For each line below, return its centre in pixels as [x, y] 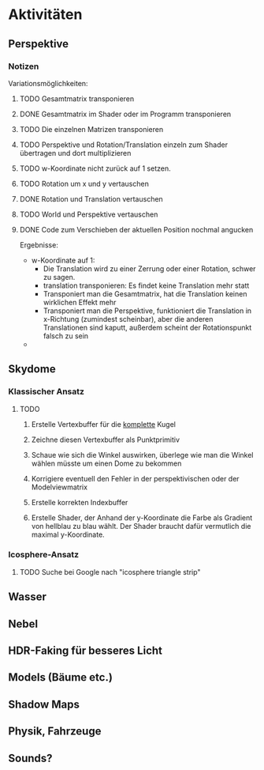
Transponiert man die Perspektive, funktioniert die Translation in [147, 311]
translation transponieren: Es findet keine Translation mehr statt [146, 285]
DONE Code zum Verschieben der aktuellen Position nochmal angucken [136, 229]
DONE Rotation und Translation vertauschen [91, 198]
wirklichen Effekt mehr [80, 302]
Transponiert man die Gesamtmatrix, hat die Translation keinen [145, 293]
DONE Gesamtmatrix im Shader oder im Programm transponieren [125, 114]
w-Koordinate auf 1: [63, 260]
